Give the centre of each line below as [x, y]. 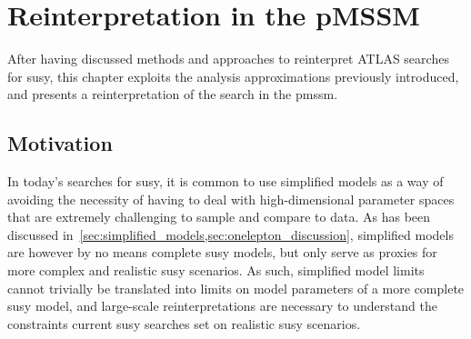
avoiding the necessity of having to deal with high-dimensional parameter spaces [231, 199]
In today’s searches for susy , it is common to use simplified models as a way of [225, 181]
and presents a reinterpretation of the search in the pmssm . [173, 94]
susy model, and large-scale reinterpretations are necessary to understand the [222, 306]
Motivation [60, 143]
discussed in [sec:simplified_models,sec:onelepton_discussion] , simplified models [230, 234]
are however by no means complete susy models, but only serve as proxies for [222, 252]
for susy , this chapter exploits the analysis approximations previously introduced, [233, 76]
